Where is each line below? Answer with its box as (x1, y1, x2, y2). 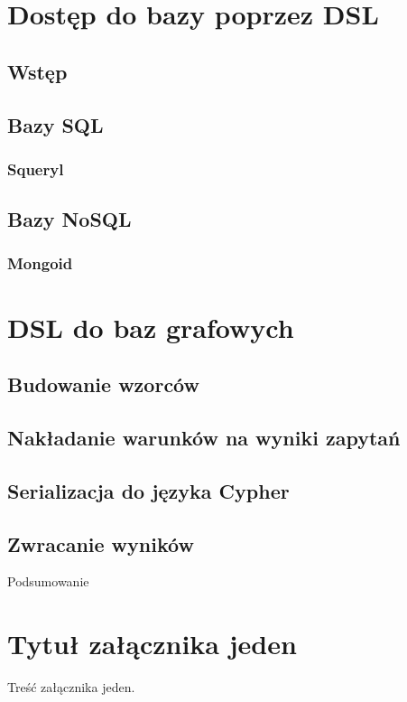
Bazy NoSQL (7, 205, 132, 233)
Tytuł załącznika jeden (7, 625, 297, 662)
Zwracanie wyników (7, 529, 194, 557)
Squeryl (7, 157, 64, 180)
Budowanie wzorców (7, 370, 199, 398)
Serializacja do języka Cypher (7, 476, 290, 504)
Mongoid (7, 252, 73, 275)
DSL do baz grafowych (7, 308, 294, 345)
